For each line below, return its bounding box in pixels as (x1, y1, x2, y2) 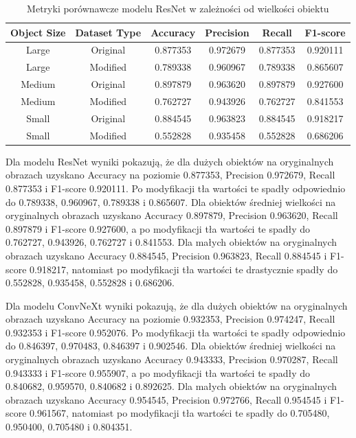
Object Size (10, 25, 66, 39)
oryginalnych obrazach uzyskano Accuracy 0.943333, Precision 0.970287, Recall (5, 352, 338, 367)
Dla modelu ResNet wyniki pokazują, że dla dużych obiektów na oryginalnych (5, 154, 334, 168)
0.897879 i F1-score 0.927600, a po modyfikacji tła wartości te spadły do (5, 221, 311, 235)
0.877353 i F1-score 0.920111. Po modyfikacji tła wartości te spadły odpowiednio (5, 181, 346, 195)
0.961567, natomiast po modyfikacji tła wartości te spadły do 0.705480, (30, 406, 330, 420)
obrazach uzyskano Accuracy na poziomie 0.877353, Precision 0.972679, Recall (5, 168, 335, 182)
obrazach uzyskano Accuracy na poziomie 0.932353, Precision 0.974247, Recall (5, 312, 335, 326)
